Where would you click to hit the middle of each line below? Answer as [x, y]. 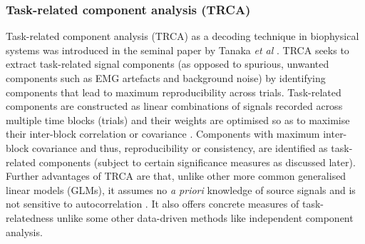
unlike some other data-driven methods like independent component [205, 217]
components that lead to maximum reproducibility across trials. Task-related [174, 92]
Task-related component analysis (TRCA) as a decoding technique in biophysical [182, 36]
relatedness [30, 217]
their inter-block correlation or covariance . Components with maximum [163, 134]
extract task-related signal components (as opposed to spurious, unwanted [168, 64]
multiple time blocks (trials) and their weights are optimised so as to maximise [178, 120]
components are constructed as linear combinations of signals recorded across [174, 106]
